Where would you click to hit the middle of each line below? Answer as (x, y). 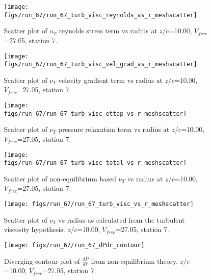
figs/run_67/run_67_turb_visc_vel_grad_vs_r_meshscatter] (101, 64)
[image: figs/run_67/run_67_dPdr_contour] (74, 245)
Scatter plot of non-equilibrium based (60, 178)
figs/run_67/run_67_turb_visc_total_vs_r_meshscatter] (95, 163)
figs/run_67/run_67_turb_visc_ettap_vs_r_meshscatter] (95, 114)
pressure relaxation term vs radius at (114, 129)
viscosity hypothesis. (35, 229)
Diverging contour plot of (42, 261)
